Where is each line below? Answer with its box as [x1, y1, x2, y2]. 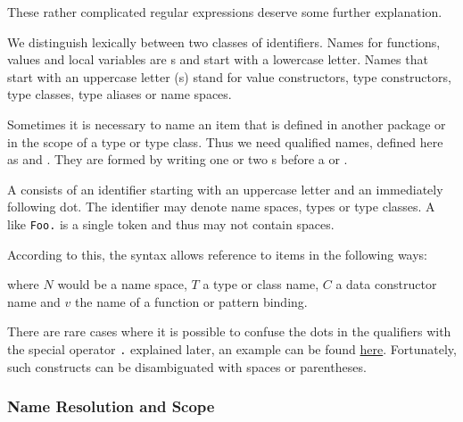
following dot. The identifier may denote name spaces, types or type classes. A [7, 197, 435, 216]
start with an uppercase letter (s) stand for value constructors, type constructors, [7, 67, 451, 86]
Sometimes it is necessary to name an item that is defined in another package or [7, 114, 446, 133]
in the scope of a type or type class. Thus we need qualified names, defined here [7, 132, 443, 151]
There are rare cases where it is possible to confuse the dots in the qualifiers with [7, 322, 451, 341]
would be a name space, [57, 275, 187, 294]
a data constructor [335, 275, 437, 294]
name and [7, 292, 61, 310]
